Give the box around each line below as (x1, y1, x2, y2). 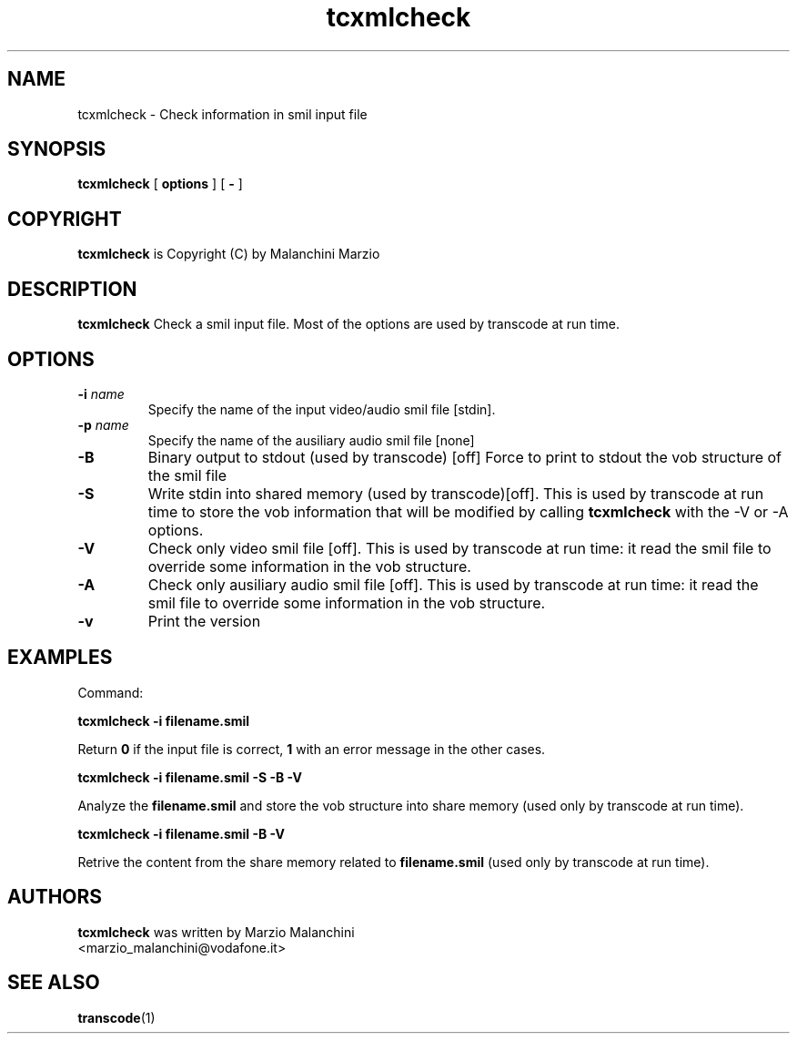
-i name (77, 385, 125, 402)
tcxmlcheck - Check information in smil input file (77, 106, 368, 122)
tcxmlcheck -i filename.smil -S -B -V (77, 769, 302, 785)
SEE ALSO (7, 971, 100, 995)
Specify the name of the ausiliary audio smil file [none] (147, 432, 475, 448)
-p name (77, 416, 129, 433)
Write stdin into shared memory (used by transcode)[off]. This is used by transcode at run (147, 484, 764, 503)
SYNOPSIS (7, 138, 106, 161)
